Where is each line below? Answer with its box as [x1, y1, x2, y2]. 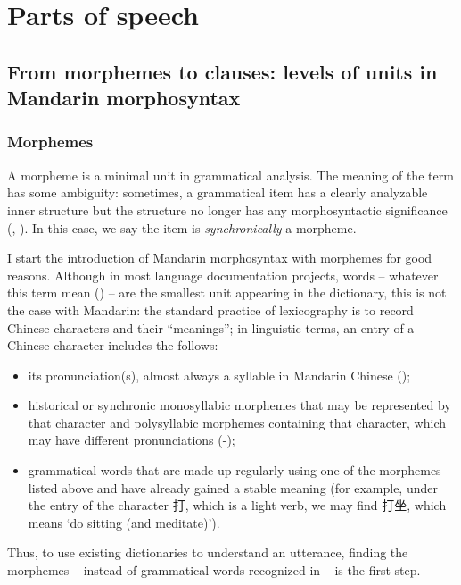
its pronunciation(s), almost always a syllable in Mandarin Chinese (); [28, 365, 411, 384]
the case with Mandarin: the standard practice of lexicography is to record [7, 300, 414, 319]
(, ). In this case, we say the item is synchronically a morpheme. [7, 218, 357, 237]
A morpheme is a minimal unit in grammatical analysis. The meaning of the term [7, 165, 454, 184]
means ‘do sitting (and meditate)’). [28, 513, 220, 531]
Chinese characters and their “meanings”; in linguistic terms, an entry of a [7, 318, 415, 337]
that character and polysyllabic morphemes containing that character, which [28, 413, 446, 431]
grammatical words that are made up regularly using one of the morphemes [28, 461, 441, 480]
